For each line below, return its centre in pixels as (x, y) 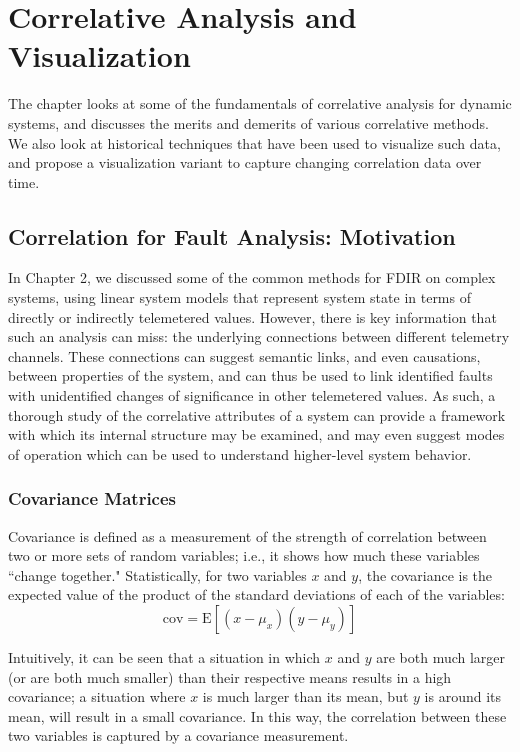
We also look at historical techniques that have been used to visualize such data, (254, 142)
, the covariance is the (425, 574)
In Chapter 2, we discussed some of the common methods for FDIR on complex (252, 277)
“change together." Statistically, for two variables (157, 574)
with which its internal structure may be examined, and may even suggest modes (256, 434)
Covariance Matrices (92, 498)
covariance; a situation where (97, 696)
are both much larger (441, 657)
